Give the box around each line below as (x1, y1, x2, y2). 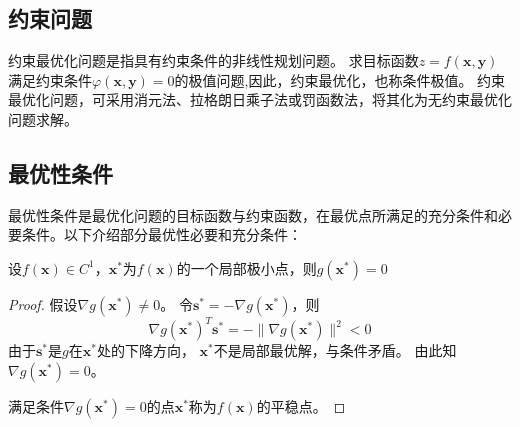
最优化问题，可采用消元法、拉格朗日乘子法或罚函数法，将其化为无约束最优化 (8, 89, 512, 110)
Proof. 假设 (8, 293, 78, 314)
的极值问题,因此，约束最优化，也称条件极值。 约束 (174, 69, 506, 90)
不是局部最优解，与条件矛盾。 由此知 (213, 340, 457, 361)
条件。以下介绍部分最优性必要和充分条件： (21, 224, 302, 245)
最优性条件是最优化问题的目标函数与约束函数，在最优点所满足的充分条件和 (8, 204, 498, 225)
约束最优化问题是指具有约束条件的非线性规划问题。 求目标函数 (8, 50, 419, 71)
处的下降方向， (96, 340, 195, 361)
